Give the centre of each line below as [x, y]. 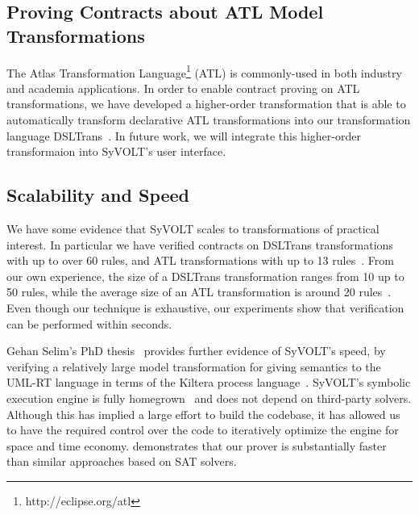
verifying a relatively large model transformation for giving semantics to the [194, 366]
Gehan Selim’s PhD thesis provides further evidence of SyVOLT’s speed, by [196, 351]
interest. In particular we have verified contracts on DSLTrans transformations [200, 244]
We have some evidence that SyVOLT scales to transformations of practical [193, 229]
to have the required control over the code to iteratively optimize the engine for [203, 430]
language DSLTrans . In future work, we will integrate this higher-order [184, 135]
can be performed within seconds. [89, 323]
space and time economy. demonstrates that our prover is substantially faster [197, 445]
